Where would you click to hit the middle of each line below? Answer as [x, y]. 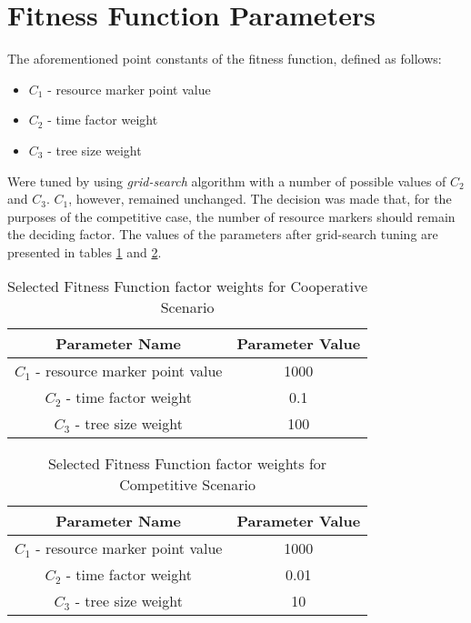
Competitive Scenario [187, 485]
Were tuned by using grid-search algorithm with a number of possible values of [227, 181]
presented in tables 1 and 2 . [85, 251]
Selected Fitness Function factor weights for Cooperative [188, 286]
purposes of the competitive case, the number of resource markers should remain [231, 216]
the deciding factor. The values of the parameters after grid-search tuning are [223, 234]
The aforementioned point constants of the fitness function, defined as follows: [225, 59]
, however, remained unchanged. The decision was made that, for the [260, 199]
